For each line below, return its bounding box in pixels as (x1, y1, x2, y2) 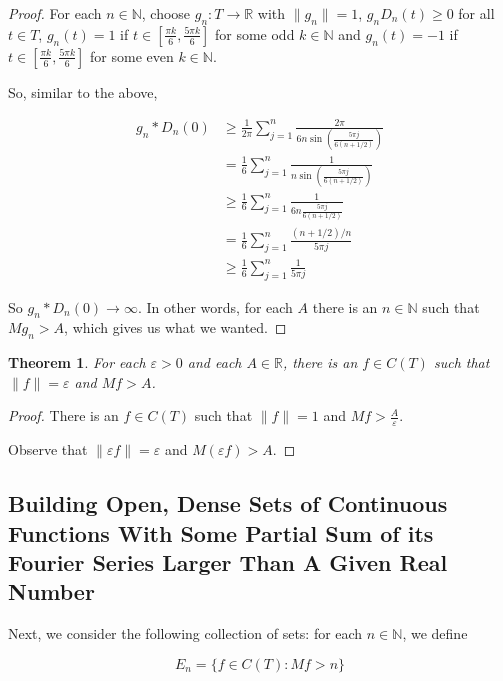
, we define (402, 623, 468, 644)
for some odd (214, 23, 295, 44)
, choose (141, 3, 191, 23)
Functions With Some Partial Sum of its (8, 517, 434, 548)
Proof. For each (8, 3, 102, 23)
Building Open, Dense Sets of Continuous (8, 488, 448, 519)
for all (458, 3, 495, 23)
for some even (90, 45, 174, 66)
